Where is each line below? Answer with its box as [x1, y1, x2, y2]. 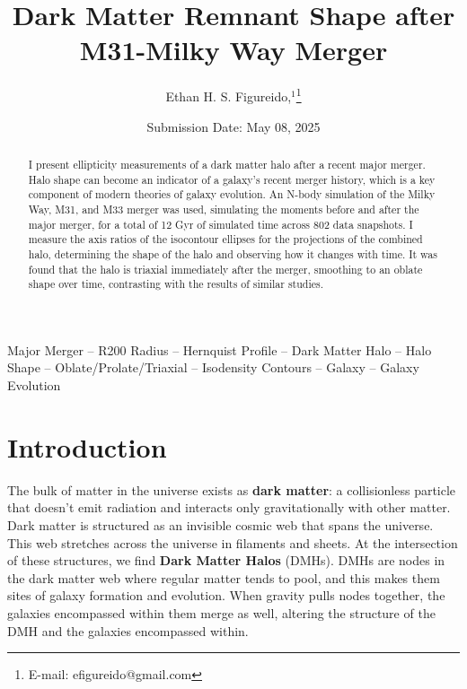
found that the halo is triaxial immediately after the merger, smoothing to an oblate [28, 261, 423, 276]
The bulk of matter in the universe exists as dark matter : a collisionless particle [7, 480, 456, 499]
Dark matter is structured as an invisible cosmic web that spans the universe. [7, 515, 434, 534]
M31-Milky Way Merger [79, 31, 388, 68]
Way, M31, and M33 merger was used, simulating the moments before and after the [28, 201, 419, 216]
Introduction [7, 428, 167, 465]
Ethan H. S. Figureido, [165, 86, 292, 105]
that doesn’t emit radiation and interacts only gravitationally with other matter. [7, 498, 451, 517]
